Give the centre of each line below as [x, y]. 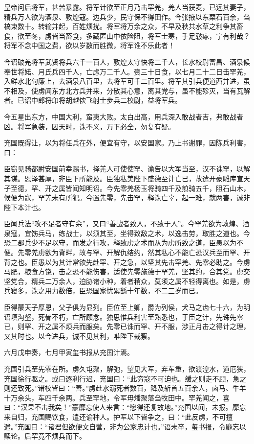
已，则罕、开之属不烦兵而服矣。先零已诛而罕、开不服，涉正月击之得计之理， [127, 326]
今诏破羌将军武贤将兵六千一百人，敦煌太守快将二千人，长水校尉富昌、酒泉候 [127, 61]
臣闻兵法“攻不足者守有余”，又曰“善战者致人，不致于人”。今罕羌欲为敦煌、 [123, 223]
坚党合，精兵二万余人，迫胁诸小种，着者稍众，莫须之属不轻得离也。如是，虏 [127, 281]
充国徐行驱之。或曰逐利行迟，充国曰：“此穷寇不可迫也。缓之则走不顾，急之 [125, 378]
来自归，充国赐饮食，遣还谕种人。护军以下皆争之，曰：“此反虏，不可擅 [118, 416]
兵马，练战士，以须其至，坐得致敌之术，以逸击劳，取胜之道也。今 [144, 233]
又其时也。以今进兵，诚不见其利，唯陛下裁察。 [79, 336]
